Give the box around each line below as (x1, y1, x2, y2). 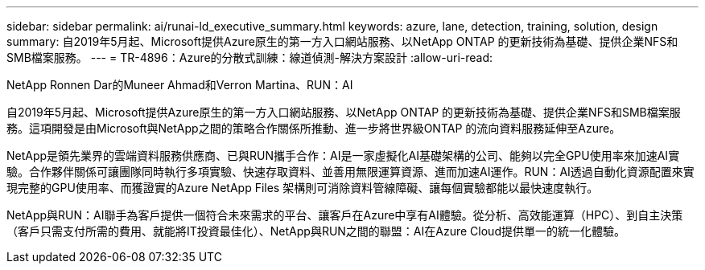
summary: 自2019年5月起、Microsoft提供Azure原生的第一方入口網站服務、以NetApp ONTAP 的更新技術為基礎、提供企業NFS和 (6, 35, 678, 48)
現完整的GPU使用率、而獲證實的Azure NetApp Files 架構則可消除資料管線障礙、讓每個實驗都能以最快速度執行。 (6, 181, 599, 194)
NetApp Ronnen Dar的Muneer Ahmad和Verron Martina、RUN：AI (6, 78, 353, 92)
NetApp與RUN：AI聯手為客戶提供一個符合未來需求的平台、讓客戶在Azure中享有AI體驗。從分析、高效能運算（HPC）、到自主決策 (6, 208, 683, 222)
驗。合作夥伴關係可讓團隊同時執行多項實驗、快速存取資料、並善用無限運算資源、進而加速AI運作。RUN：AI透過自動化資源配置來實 (6, 165, 695, 178)
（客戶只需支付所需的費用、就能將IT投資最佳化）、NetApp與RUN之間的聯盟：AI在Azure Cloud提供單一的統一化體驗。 (6, 224, 625, 238)
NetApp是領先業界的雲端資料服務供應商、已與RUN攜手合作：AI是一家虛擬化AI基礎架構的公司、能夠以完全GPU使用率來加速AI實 (6, 149, 680, 162)
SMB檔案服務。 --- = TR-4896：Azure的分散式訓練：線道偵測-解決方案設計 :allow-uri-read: (6, 51, 493, 64)
